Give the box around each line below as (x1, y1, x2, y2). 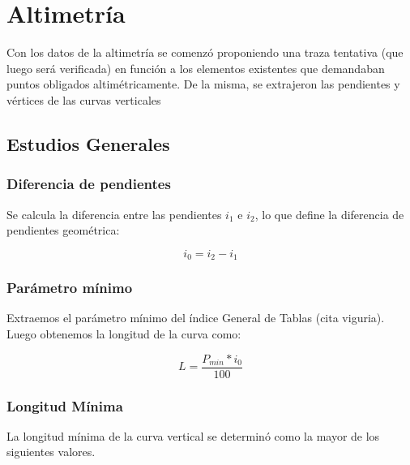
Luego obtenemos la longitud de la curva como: (6, 325, 241, 342)
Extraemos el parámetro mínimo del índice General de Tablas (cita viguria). (6, 309, 385, 326)
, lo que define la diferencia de (254, 205, 404, 222)
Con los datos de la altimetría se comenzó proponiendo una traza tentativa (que (6, 44, 404, 61)
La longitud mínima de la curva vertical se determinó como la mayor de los (6, 427, 380, 444)
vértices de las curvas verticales (6, 91, 161, 108)
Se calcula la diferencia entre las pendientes (6, 205, 222, 222)
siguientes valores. (6, 443, 96, 460)
